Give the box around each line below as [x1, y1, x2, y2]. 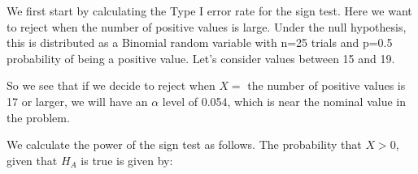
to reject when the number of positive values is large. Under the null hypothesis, [7, 18, 407, 35]
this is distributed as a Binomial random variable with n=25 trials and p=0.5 [7, 34, 393, 51]
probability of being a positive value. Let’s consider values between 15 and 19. [7, 49, 395, 66]
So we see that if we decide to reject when [7, 77, 216, 94]
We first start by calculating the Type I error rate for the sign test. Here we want [7, 2, 412, 19]
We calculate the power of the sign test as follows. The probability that [7, 136, 362, 153]
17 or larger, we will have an [7, 92, 148, 109]
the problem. [7, 108, 70, 125]
